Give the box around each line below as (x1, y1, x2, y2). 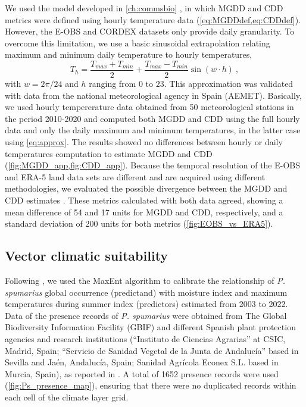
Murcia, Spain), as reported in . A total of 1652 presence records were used (5, 367, 279, 380)
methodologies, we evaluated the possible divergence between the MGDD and (5, 182, 288, 195)
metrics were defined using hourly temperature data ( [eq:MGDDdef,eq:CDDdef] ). (5, 13, 301, 26)
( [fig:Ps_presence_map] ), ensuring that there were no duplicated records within (5, 379, 296, 392)
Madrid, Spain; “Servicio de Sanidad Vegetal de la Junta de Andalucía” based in (5, 344, 299, 356)
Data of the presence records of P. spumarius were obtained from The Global (5, 309, 287, 321)
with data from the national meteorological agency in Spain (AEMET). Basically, (5, 89, 302, 101)
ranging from (89, 77, 136, 90)
